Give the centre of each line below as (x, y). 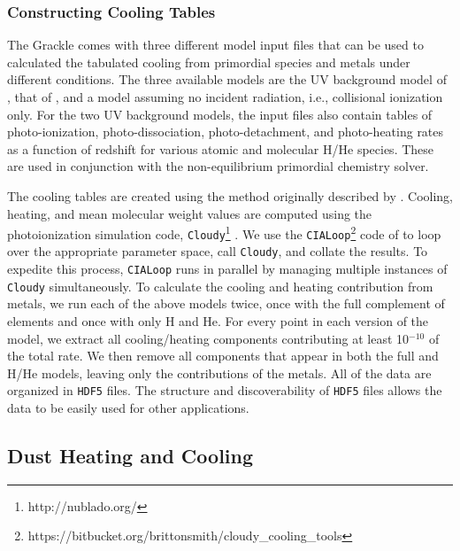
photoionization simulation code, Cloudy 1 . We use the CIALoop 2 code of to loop (224, 233)
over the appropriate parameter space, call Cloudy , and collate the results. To (218, 251)
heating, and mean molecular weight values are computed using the (190, 213)
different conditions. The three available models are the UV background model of (227, 79)
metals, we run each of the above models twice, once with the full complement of (226, 303)
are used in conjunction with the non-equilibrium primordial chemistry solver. (218, 166)
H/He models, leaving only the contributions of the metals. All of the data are (219, 373)
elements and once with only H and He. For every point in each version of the (218, 321)
